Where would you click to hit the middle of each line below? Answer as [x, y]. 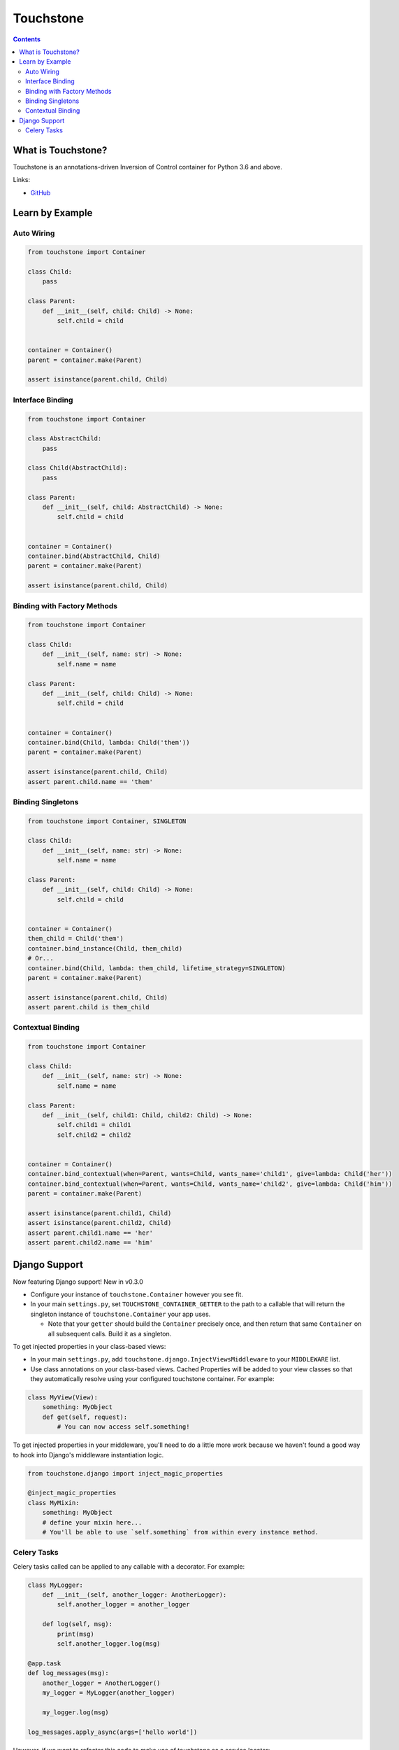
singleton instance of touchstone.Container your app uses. [121, 1314]
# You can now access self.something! [123, 1427]
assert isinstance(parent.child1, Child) [100, 1213]
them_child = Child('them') [75, 939]
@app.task [44, 1663]
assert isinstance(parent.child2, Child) [100, 1223]
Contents [27, 39]
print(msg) [75, 1634]
